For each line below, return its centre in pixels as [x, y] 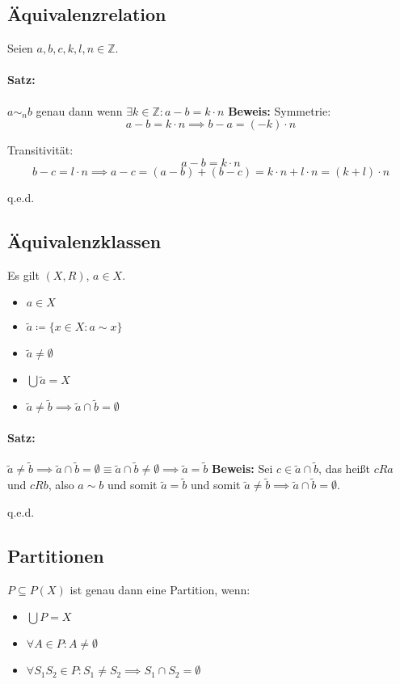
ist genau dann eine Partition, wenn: [160, 589]
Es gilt [23, 274]
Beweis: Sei [242, 469]
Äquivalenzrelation [87, 14]
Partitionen [56, 555]
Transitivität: [40, 150]
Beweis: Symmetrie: [280, 110]
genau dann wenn [79, 110]
